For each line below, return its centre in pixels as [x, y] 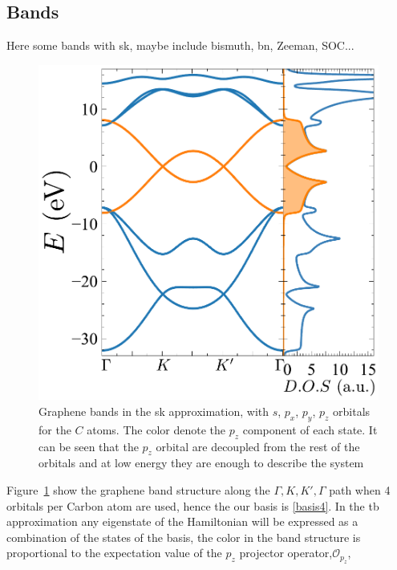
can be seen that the [89, 446]
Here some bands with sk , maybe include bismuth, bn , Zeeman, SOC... [180, 45]
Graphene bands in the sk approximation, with [154, 411]
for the [55, 429]
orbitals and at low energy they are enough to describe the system [201, 463]
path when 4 [360, 489]
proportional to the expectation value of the [114, 553]
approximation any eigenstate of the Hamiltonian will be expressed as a [182, 521]
